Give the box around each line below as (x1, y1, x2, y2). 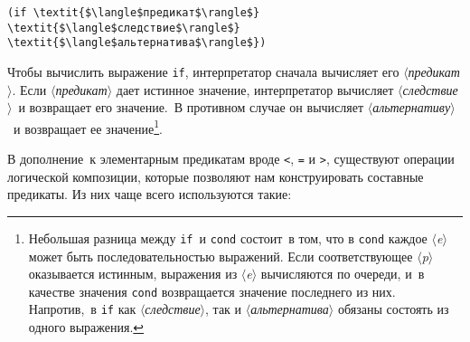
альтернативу (372, 98, 451, 117)
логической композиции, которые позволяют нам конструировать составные (7, 166, 424, 185)
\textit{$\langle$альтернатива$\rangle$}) (7, 36, 267, 50)
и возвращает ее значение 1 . (13, 116, 163, 138)
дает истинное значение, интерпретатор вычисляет (116, 80, 394, 99)
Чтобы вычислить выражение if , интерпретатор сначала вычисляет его (7, 62, 399, 81)
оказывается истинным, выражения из (28, 264, 238, 283)
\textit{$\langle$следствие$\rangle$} (7, 21, 240, 34)
